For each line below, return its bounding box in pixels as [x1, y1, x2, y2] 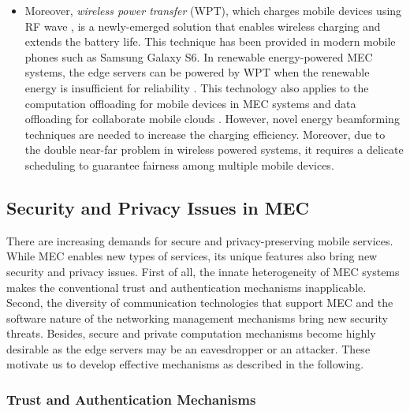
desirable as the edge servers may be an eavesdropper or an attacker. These [6, 340, 371, 357]
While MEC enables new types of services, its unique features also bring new [6, 248, 378, 264]
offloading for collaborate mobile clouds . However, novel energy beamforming [24, 110, 400, 127]
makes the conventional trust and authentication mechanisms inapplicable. [6, 278, 367, 295]
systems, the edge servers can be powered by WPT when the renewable [24, 64, 370, 80]
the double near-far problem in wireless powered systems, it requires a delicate [24, 141, 404, 158]
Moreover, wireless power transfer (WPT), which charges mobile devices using [24, 2, 402, 18]
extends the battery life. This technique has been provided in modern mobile [24, 33, 396, 50]
